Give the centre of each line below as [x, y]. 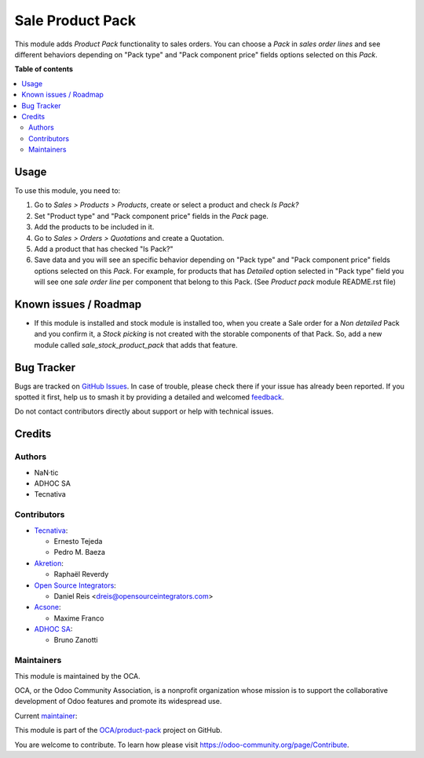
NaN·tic [46, 472]
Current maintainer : [46, 716]
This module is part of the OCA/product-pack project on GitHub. [119, 731]
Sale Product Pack [75, 20]
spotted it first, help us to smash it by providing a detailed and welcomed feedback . [149, 397]
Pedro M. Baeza [80, 552]
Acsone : [48, 607]
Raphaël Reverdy [81, 574]
